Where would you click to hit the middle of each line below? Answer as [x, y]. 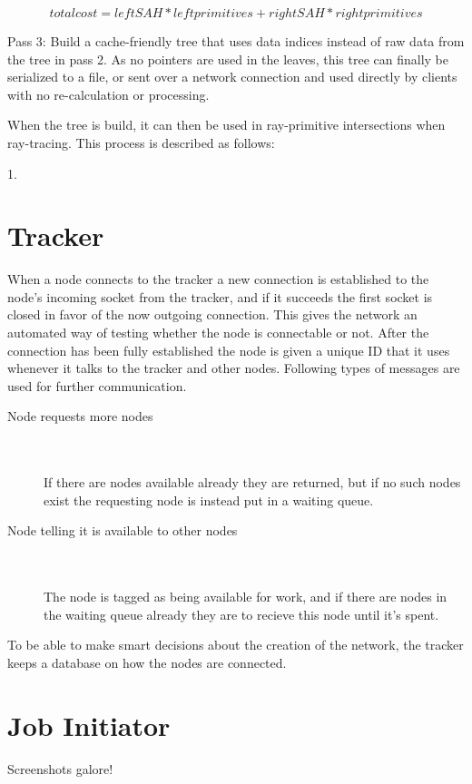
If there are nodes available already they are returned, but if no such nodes [252, 482]
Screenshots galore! [60, 768]
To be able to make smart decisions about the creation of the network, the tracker [236, 645]
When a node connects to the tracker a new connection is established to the [218, 279]
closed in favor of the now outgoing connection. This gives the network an [212, 314]
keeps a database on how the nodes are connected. [147, 662]
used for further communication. [97, 385]
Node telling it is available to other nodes [123, 530]
